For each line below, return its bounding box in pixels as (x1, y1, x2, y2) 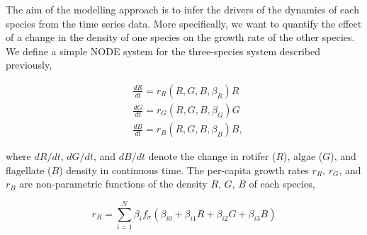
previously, (6, 57, 52, 72)
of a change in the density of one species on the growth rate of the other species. (6, 30, 355, 45)
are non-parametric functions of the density (19, 176, 208, 191)
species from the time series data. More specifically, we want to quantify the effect (6, 16, 362, 30)
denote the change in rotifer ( (148, 149, 276, 164)
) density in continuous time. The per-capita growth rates (59, 162, 309, 177)
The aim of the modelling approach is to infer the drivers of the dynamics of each (6, 2, 359, 16)
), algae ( (283, 149, 323, 164)
